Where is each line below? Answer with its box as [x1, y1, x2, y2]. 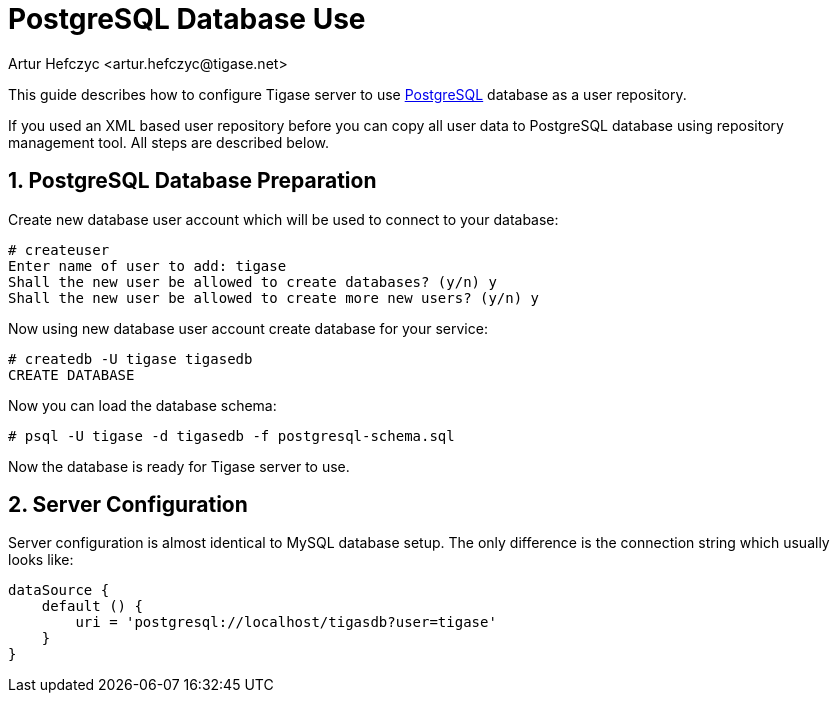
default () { [41, 598, 143, 615]
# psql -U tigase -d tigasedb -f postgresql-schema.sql [8, 427, 455, 444]
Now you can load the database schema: [8, 396, 277, 414]
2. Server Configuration [8, 492, 248, 518]
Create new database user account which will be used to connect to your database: [8, 210, 559, 228]
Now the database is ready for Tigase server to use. [8, 457, 350, 475]
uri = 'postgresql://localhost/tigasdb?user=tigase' [75, 614, 497, 631]
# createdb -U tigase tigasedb [8, 350, 253, 367]
